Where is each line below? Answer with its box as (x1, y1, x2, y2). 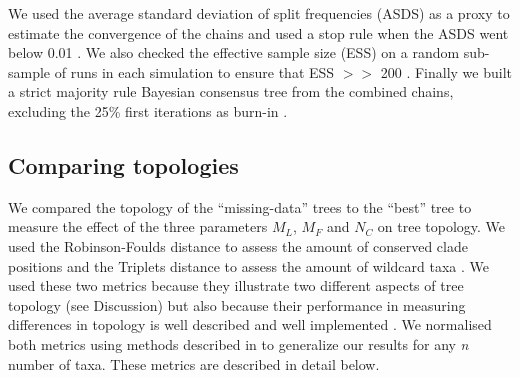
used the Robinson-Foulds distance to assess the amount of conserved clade (8, 235, 468, 256)
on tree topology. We (377, 216, 506, 237)
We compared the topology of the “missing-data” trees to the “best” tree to (8, 196, 472, 217)
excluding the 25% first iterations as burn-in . (8, 100, 288, 121)
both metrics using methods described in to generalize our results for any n (8, 333, 469, 354)
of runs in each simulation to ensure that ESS (54, 61, 335, 82)
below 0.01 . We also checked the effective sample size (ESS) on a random (8, 42, 460, 63)
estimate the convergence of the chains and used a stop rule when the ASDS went (8, 22, 509, 43)
